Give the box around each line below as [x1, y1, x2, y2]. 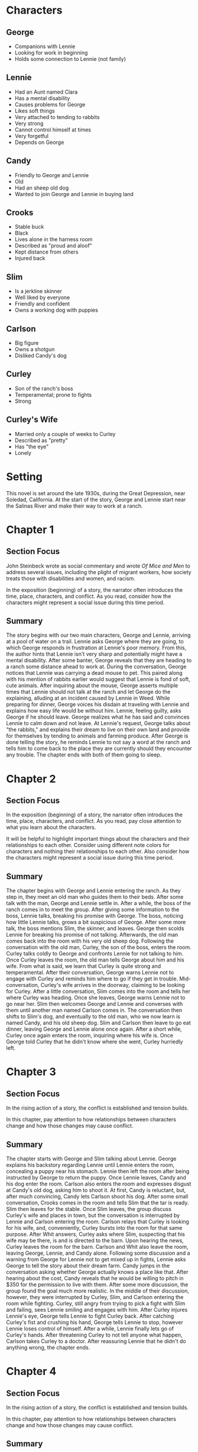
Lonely [14, 449, 31, 456]
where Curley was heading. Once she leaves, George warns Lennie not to [6, 994, 186, 1001]
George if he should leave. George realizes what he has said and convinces [6, 713, 190, 720]
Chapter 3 [6, 1065, 56, 1079]
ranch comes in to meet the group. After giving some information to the [6, 906, 180, 913]
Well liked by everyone [14, 294, 70, 301]
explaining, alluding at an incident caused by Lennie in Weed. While [6, 694, 170, 702]
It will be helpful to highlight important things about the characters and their [6, 835, 190, 842]
